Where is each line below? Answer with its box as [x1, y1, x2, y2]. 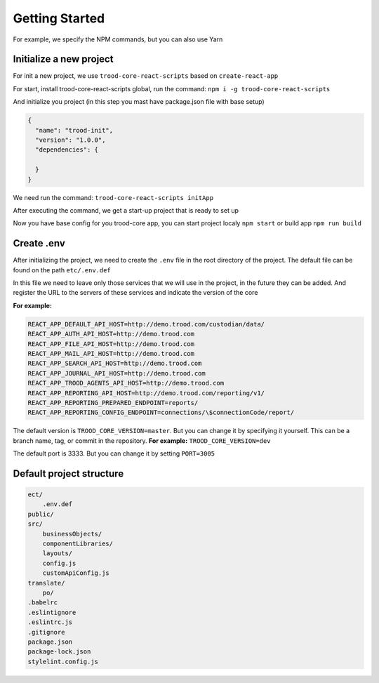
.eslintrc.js [27, 618, 73, 626]
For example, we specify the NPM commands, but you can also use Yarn [13, 35, 223, 44]
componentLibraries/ [42, 540, 114, 548]
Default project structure [13, 468, 124, 479]
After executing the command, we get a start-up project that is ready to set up [13, 206, 239, 214]
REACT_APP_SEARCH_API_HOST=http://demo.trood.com [27, 359, 202, 368]
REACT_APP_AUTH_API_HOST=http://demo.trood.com [27, 330, 194, 338]
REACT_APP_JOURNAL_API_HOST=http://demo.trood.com [27, 369, 206, 377]
